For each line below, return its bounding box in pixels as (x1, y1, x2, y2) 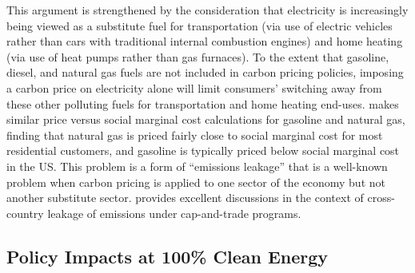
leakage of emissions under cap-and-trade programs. (47, 204, 301, 221)
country (6, 204, 44, 221)
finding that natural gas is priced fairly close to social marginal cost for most (6, 126, 383, 143)
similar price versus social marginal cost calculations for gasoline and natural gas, (6, 111, 405, 128)
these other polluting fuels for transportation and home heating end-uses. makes (6, 95, 399, 112)
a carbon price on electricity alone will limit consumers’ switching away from (6, 79, 382, 96)
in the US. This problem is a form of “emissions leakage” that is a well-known (6, 157, 388, 174)
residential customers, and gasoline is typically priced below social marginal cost (6, 142, 400, 159)
